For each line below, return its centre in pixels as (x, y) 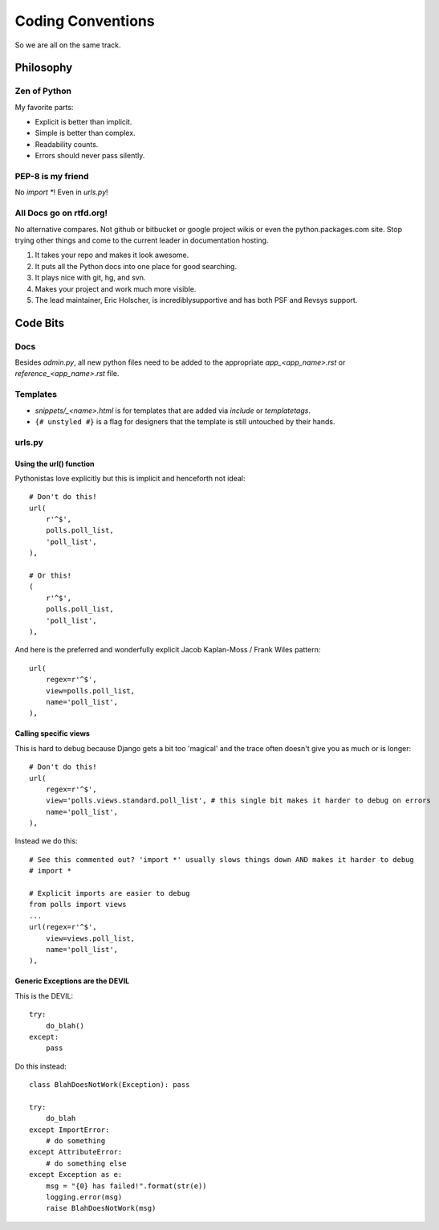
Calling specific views (52, 734)
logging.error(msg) (84, 1197)
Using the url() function (55, 464)
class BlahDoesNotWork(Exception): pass (110, 1085)
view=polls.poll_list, (90, 691)
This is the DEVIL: (44, 995)
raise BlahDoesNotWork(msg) (101, 1208)
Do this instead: (41, 1066)
